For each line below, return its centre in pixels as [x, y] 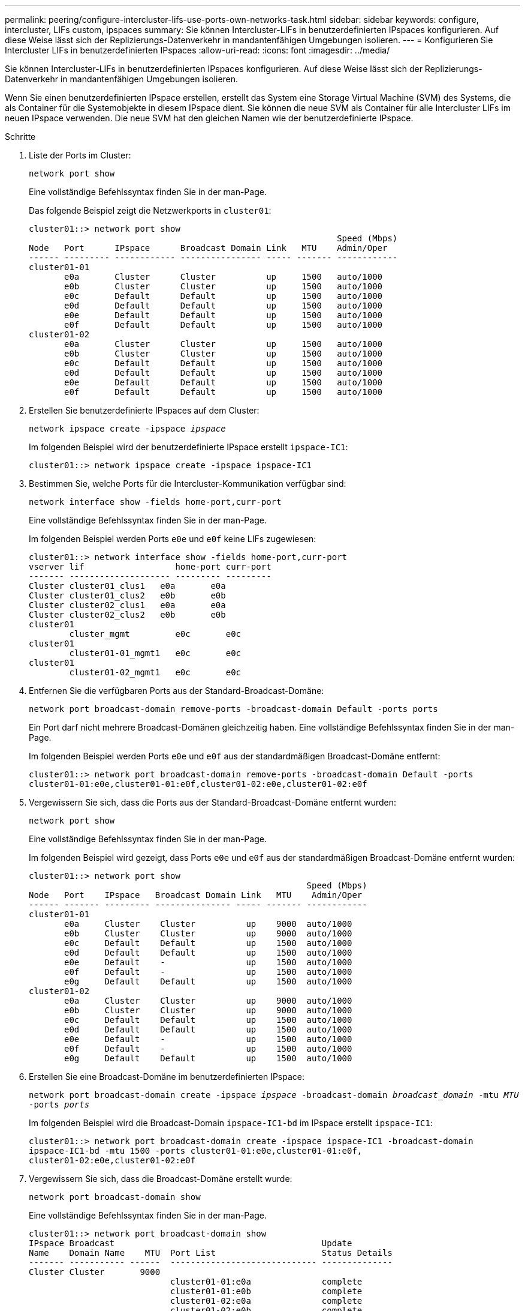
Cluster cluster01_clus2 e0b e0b [127, 595]
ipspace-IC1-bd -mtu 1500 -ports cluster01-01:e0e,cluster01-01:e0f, [196, 1151]
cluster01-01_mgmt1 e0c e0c [155, 653]
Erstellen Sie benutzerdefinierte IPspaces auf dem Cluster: [144, 410]
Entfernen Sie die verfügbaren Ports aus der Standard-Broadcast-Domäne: [176, 691]
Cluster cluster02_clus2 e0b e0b [127, 615]
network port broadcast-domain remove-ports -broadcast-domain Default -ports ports [233, 709]
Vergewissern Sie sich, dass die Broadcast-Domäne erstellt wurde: [161, 1179]
